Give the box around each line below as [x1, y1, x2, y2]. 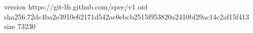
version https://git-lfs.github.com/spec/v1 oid [4, 1, 148, 11]
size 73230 [4, 21, 36, 31]
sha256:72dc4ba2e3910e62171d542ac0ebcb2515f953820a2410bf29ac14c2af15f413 [4, 11, 249, 21]
